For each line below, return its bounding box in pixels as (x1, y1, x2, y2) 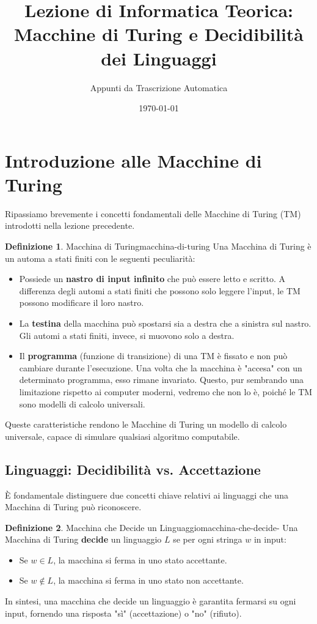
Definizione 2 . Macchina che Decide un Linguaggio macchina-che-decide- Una (5, 521, 298, 533)
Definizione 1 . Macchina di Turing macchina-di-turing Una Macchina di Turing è (5, 240, 312, 252)
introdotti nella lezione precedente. (5, 219, 135, 232)
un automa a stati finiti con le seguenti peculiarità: (5, 251, 195, 264)
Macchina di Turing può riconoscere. (5, 500, 142, 513)
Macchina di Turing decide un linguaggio (5, 533, 162, 546)
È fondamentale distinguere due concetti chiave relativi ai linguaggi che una (5, 488, 288, 501)
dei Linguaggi (101, 45, 217, 70)
